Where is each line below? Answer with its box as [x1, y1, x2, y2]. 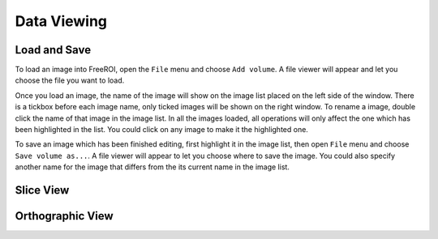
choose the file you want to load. [15, 75, 125, 85]
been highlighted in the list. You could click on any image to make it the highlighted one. [15, 125, 308, 134]
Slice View [15, 183, 70, 197]
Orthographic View [15, 209, 114, 223]
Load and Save [15, 43, 92, 57]
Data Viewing [15, 12, 108, 30]
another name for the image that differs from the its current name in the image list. [15, 162, 290, 172]
